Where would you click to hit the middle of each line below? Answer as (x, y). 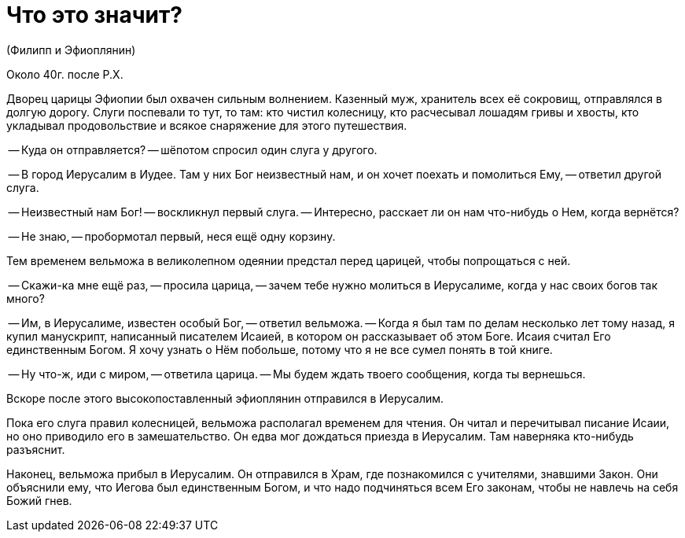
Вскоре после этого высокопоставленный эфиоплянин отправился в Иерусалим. (225, 398)
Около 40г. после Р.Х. (65, 74)
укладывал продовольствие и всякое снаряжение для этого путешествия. (207, 125)
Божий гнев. (39, 500)
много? (26, 298)
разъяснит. (36, 449)
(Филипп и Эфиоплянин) (71, 50)
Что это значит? (94, 15)
